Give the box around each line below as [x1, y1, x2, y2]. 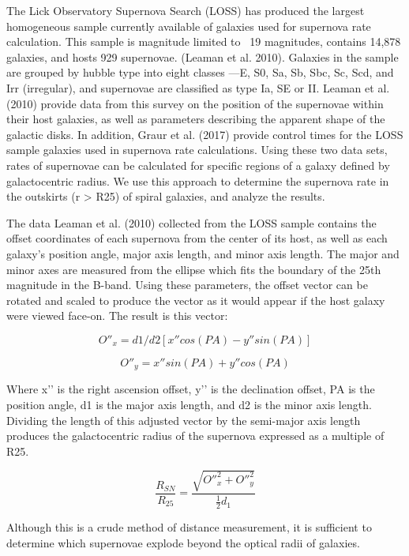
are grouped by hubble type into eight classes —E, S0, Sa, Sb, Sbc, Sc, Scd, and [6, 64, 394, 81]
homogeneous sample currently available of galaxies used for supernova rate [6, 17, 371, 34]
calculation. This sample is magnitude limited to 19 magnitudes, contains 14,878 [6, 33, 401, 50]
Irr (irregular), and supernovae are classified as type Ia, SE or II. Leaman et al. [6, 79, 390, 96]
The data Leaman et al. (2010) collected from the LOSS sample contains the [6, 214, 377, 231]
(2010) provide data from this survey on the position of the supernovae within [6, 95, 384, 111]
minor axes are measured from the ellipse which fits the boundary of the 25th [6, 261, 381, 277]
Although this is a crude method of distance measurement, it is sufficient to [6, 519, 372, 535]
